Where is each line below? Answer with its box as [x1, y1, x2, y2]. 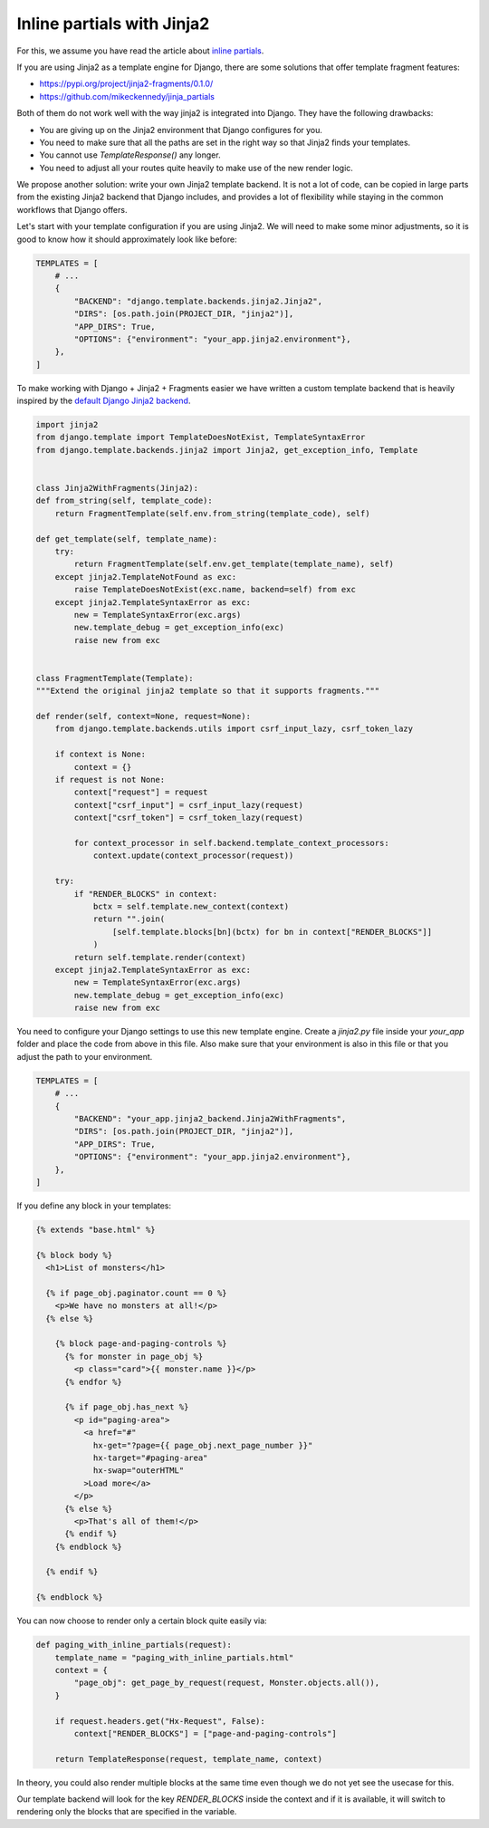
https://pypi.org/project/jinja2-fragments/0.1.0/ [39, 78, 214, 90]
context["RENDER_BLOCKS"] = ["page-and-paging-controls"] [73, 1728, 337, 1738]
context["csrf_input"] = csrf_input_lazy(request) [73, 800, 303, 810]
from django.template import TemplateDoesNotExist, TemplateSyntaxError [35, 432, 366, 443]
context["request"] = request [73, 787, 208, 797]
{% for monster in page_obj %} [64, 1351, 204, 1361]
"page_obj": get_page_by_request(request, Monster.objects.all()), [73, 1678, 380, 1688]
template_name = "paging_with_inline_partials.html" [54, 1652, 294, 1662]
